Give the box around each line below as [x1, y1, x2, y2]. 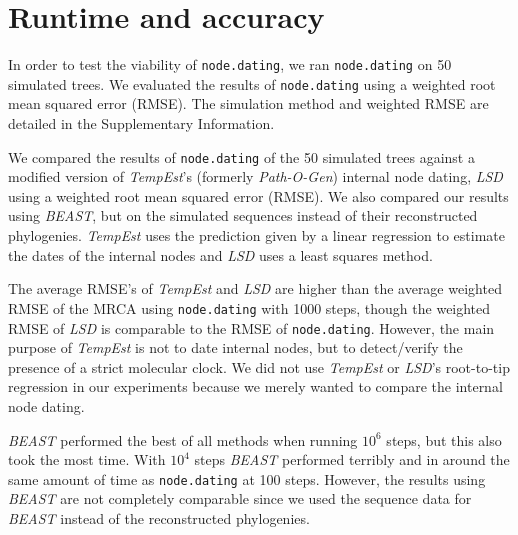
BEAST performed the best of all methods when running [8, 429, 358, 450]
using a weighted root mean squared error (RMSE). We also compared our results [8, 185, 509, 206]
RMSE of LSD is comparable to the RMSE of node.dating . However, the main [8, 317, 495, 338]
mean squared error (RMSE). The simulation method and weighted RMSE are [8, 93, 489, 114]
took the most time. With [8, 449, 166, 470]
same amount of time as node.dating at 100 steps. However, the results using [8, 468, 486, 489]
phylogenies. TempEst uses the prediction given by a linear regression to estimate [8, 225, 506, 246]
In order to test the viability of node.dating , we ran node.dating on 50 [8, 54, 452, 75]
